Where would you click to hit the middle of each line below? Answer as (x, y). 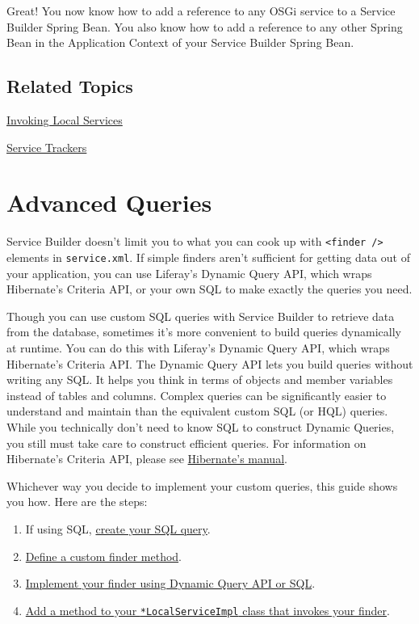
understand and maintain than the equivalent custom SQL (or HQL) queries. (197, 411)
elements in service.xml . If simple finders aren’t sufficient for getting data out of (208, 257)
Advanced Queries (109, 202)
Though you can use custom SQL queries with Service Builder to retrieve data (201, 316)
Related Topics (70, 86)
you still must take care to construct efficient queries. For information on (186, 443)
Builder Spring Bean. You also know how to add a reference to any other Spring (205, 26)
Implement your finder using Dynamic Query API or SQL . (170, 583)
